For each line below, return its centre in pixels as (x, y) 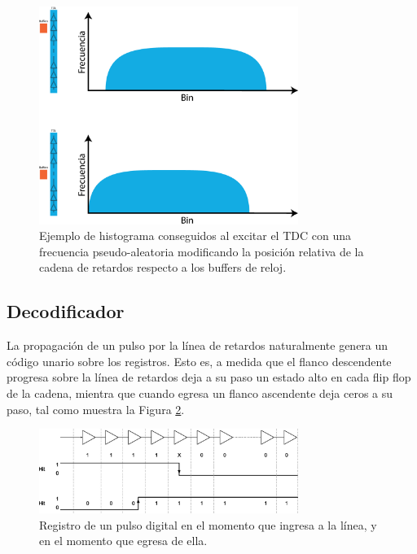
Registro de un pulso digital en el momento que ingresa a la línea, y (208, 524)
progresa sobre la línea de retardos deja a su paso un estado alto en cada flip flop (209, 377)
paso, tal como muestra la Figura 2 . (96, 409)
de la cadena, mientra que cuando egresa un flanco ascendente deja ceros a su (200, 393)
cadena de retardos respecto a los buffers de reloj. (163, 267)
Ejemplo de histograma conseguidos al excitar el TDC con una (195, 236)
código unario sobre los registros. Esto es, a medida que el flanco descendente (199, 361)
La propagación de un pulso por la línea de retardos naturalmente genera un (198, 345)
